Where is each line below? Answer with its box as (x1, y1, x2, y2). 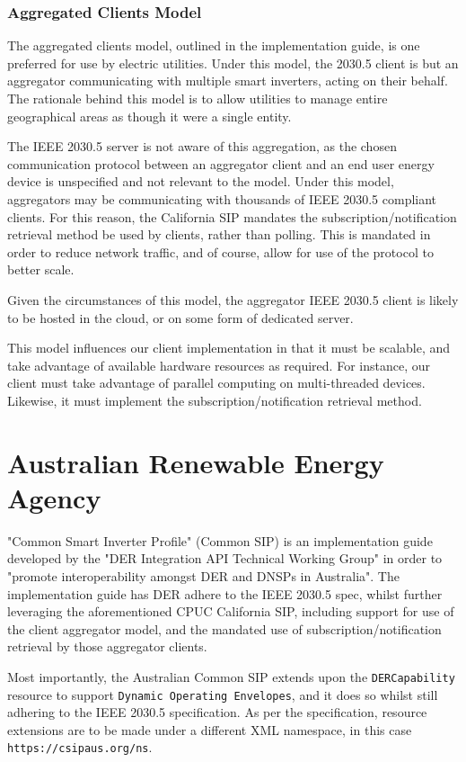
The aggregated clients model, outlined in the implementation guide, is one (7, 36, 420, 55)
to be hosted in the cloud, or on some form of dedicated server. (7, 308, 354, 327)
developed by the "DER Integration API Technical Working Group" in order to (7, 549, 443, 568)
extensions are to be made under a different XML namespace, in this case (7, 720, 412, 739)
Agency (7, 479, 101, 515)
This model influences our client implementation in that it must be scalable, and (7, 338, 451, 357)
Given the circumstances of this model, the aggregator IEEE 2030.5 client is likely (7, 290, 459, 309)
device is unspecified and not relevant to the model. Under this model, (7, 172, 394, 191)
